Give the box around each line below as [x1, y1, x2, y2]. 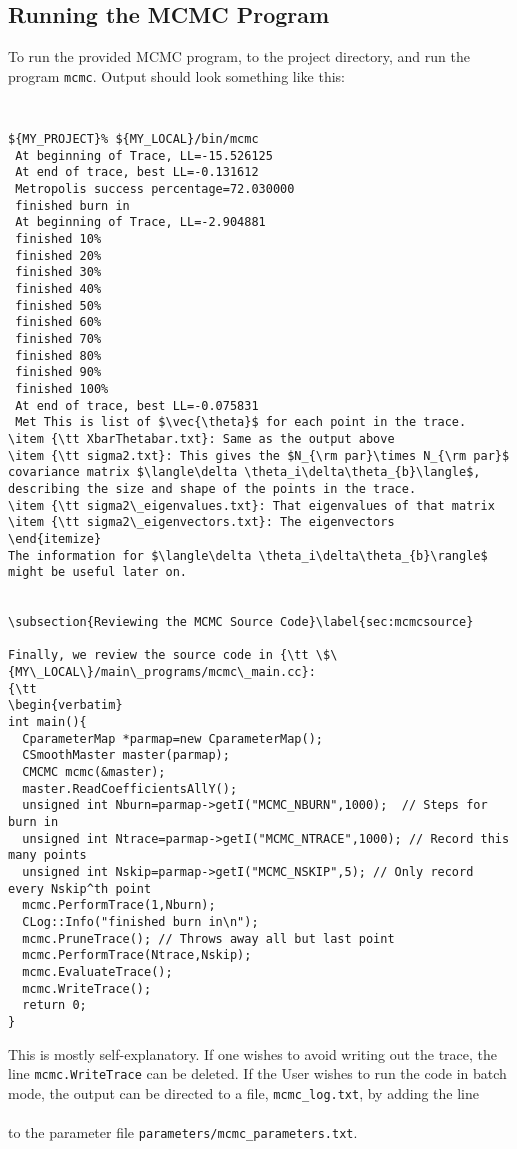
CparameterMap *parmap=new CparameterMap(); [22, 731, 323, 746]
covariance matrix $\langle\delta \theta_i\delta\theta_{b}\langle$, [8, 465, 481, 480]
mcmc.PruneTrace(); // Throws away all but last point [22, 931, 395, 946]
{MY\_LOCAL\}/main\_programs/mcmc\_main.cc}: [8, 665, 316, 680]
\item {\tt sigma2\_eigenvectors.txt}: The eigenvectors [8, 515, 395, 530]
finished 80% [15, 348, 102, 363]
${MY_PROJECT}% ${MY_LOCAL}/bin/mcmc [8, 132, 259, 147]
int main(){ [8, 715, 87, 730]
